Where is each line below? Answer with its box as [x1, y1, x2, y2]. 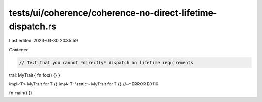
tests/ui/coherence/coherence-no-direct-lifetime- [9, 7, 217, 18]
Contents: [9, 47, 29, 52]
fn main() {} [9, 90, 33, 96]
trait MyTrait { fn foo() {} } [9, 72, 60, 78]
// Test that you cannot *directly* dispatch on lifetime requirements [19, 60, 194, 65]
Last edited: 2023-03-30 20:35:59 [9, 38, 78, 44]
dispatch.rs [9, 21, 57, 32]
